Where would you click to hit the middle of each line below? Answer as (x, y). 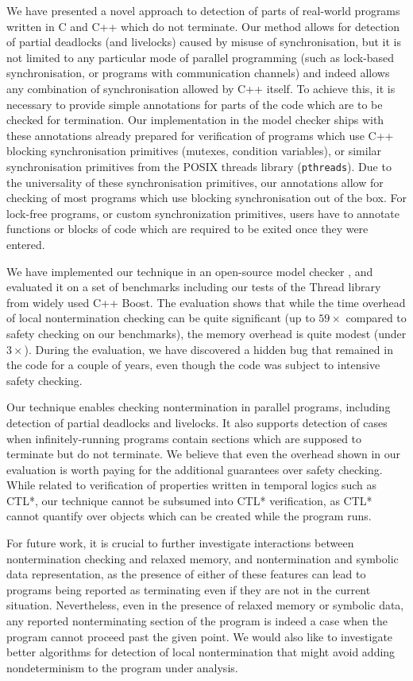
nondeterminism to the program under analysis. (122, 667)
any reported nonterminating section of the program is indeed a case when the (197, 621)
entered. (26, 244)
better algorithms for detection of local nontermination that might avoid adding (201, 652)
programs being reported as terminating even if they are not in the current (189, 589)
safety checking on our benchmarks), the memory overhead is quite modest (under (206, 333)
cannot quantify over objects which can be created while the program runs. (189, 516)
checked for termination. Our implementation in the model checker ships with (195, 120)
